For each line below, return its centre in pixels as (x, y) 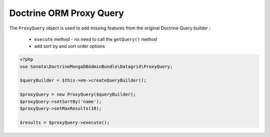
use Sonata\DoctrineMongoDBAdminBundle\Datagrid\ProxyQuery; (96, 66)
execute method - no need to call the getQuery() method (96, 39)
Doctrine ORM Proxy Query (67, 13)
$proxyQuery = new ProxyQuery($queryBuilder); (78, 94)
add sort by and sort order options (69, 46)
